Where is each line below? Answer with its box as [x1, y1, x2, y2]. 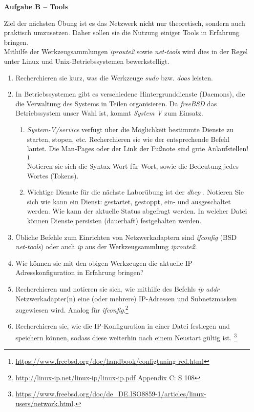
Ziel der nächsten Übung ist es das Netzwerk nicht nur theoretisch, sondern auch [4, 18, 245, 28]
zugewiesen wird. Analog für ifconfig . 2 [15, 303, 128, 314]
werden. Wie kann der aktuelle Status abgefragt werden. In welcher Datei [27, 206, 247, 216]
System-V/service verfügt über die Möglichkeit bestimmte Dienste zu [27, 124, 233, 134]
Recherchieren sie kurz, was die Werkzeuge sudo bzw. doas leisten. [15, 72, 213, 82]
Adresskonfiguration [15, 267, 75, 277]
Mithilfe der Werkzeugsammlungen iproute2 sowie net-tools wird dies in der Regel [4, 46, 248, 57]
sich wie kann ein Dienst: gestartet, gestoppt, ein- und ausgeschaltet [27, 196, 231, 206]
